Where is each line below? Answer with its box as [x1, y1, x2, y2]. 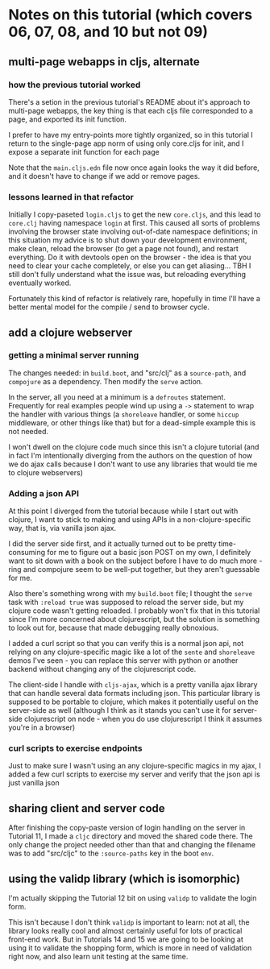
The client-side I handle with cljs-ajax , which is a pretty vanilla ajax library [8, 680, 258, 689]
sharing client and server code [8, 801, 165, 815]
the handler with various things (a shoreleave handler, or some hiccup [8, 409, 239, 419]
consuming [8, 548, 46, 557]
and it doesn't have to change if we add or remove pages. [8, 171, 200, 180]
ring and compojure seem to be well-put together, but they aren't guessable [8, 565, 260, 574]
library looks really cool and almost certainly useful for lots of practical [8, 926, 243, 936]
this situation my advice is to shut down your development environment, [8, 235, 247, 245]
